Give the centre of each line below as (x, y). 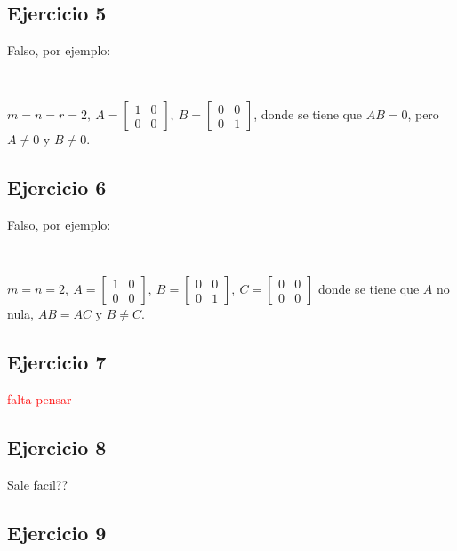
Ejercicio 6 (57, 187)
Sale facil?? (38, 484)
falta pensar (40, 399)
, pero (423, 114)
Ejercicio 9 (57, 532)
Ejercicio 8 (57, 447)
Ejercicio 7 (57, 362)
